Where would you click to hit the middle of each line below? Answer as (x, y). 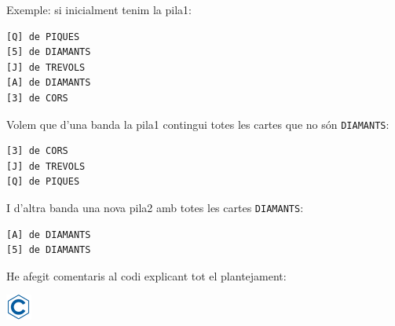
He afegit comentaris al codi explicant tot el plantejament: (146, 275)
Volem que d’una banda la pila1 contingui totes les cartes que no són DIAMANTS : (198, 124)
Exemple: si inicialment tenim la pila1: (99, 9)
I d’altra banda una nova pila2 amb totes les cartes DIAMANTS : (155, 207)
